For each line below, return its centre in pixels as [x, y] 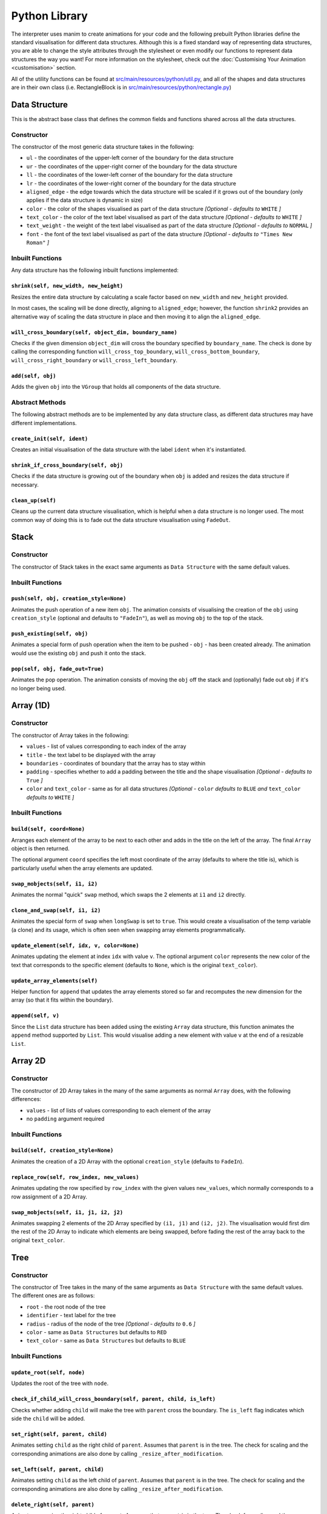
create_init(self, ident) [50, 438]
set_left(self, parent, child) [58, 1469]
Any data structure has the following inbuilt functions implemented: [95, 270]
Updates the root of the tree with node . [60, 1383]
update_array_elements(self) [54, 980]
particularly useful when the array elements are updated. [82, 868]
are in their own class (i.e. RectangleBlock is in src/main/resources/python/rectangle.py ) [121, 87]
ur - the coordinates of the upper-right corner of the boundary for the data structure [132, 166]
